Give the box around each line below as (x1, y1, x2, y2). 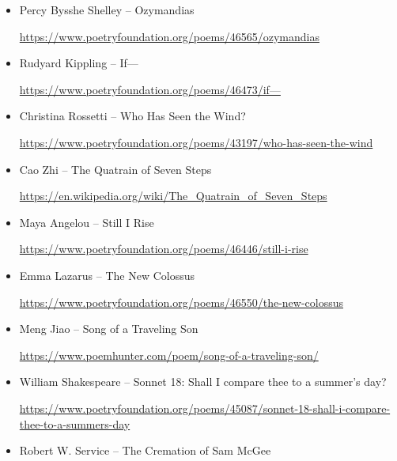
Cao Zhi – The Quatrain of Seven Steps (19, 161, 212, 177)
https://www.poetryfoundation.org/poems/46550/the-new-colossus (19, 293, 344, 310)
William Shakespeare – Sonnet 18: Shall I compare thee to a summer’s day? (19, 373, 387, 390)
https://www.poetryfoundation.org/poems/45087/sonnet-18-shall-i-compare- (19, 399, 391, 416)
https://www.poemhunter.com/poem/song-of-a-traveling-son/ (19, 346, 319, 363)
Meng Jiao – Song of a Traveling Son (19, 320, 198, 337)
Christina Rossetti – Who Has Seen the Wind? (19, 108, 246, 124)
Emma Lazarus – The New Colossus (19, 266, 195, 283)
